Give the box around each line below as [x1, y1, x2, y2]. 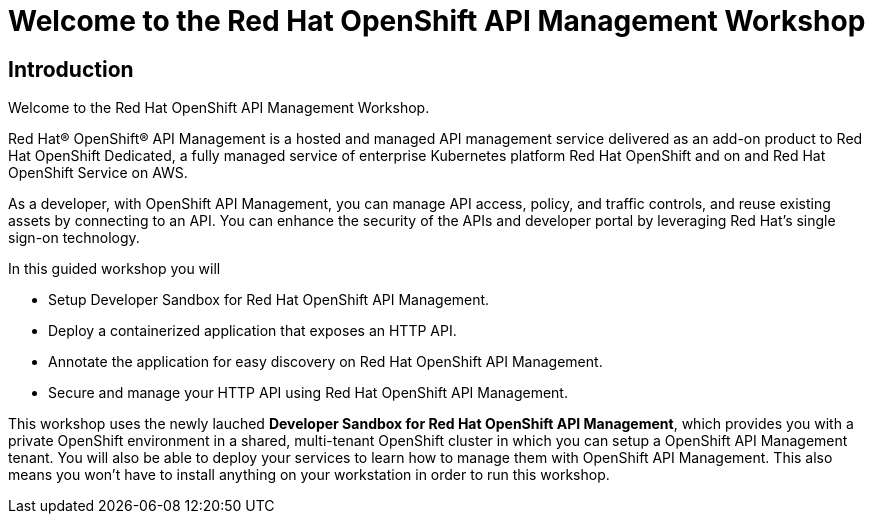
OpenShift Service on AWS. [8, 164, 188, 182]
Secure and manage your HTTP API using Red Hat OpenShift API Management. [48, 384, 568, 402]
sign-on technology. [8, 229, 140, 247]
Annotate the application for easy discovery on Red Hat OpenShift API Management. [48, 353, 603, 371]
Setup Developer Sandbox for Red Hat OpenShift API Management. [48, 291, 490, 309]
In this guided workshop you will [8, 260, 221, 278]
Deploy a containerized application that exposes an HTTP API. [48, 322, 457, 340]
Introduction [8, 56, 134, 82]
